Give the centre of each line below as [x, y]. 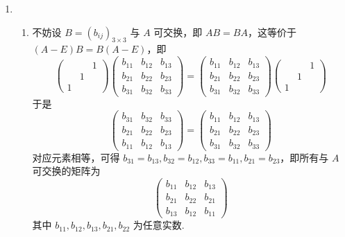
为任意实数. [159, 225]
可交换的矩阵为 [66, 171]
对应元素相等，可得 [76, 157]
